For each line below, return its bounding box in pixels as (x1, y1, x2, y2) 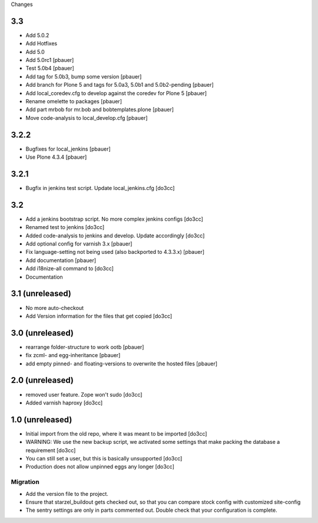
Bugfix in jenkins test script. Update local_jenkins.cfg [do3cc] (25, 185, 175, 192)
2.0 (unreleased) (11, 375, 74, 385)
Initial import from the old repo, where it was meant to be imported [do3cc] (25, 430, 207, 437)
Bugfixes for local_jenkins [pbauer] (25, 145, 111, 152)
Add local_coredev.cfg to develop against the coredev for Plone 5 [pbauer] (25, 89, 207, 97)
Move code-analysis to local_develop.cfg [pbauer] (25, 114, 148, 121)
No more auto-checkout (25, 304, 84, 311)
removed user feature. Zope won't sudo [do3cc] (25, 391, 143, 398)
